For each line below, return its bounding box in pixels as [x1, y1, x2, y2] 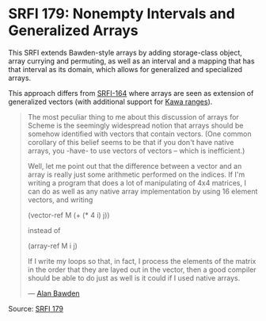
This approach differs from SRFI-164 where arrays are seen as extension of [8, 88, 254, 97]
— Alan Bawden [27, 289, 81, 298]
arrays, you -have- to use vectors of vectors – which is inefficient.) [27, 146, 245, 155]
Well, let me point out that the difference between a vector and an [27, 161, 242, 170]
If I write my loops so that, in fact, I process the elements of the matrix [27, 256, 256, 266]
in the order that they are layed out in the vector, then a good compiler [27, 265, 256, 274]
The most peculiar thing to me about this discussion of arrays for [27, 112, 239, 121]
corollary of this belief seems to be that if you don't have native [27, 137, 234, 147]
